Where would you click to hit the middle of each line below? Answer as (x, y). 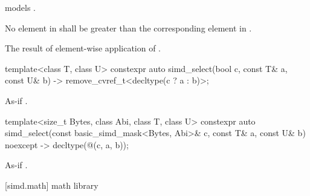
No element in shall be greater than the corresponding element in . (128, 28)
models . (21, 7)
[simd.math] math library (52, 185)
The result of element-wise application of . (83, 48)
